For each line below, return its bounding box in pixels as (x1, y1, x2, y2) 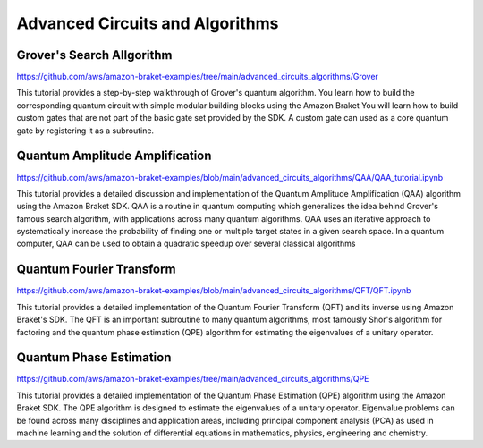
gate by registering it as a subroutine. (16, 125, 155, 136)
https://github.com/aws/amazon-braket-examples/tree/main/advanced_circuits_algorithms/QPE (16, 374, 369, 385)
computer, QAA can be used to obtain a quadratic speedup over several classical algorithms (16, 238, 356, 249)
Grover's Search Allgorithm (16, 47, 173, 63)
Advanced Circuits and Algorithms (16, 13, 279, 33)
